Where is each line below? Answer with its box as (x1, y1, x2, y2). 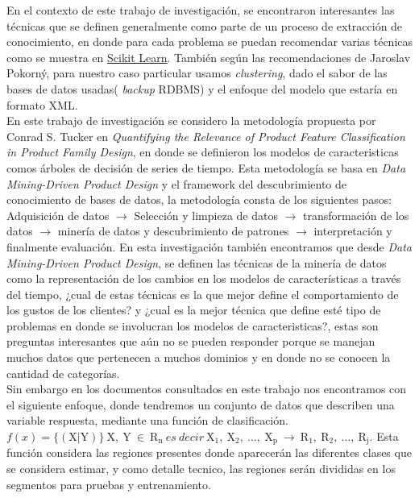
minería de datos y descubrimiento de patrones (57, 222, 289, 239)
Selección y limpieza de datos (134, 206, 278, 223)
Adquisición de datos (6, 206, 110, 223)
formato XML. (6, 96, 78, 113)
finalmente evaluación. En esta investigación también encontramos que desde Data (6, 238, 412, 255)
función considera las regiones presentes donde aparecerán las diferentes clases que (6, 444, 412, 461)
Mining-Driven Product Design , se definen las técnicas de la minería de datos (6, 254, 387, 271)
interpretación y (313, 222, 392, 239)
